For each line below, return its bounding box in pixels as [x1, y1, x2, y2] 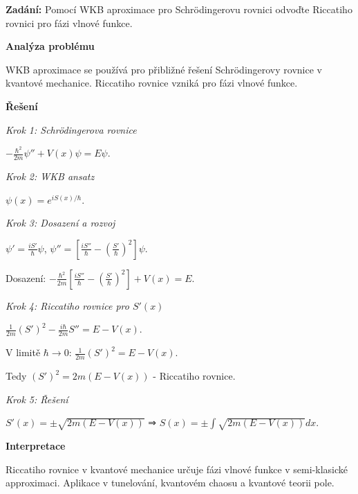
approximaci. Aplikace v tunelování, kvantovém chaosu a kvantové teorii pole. [6, 475, 335, 490]
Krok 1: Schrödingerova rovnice [6, 122, 137, 136]
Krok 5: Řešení [6, 391, 68, 406]
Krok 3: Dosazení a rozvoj [6, 215, 115, 230]
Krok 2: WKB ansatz [6, 169, 95, 184]
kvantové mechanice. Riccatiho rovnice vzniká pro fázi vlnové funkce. [6, 76, 298, 90]
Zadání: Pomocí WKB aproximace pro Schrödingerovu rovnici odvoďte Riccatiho [6, 2, 352, 16]
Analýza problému [6, 39, 95, 53]
